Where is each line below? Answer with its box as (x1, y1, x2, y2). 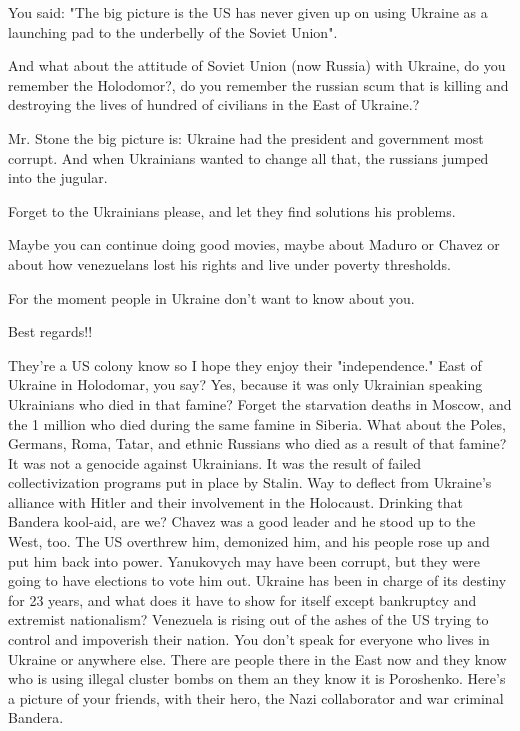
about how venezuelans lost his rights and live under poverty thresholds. (8, 253, 451, 274)
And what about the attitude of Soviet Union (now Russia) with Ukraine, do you (8, 55, 506, 76)
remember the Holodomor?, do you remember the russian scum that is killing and (8, 74, 509, 95)
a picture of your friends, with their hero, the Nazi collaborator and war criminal (8, 687, 504, 708)
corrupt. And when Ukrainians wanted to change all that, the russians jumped (8, 147, 489, 168)
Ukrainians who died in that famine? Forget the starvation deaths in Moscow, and (8, 393, 512, 414)
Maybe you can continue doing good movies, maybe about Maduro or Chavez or (8, 234, 500, 255)
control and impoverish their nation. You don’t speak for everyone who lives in (8, 629, 490, 650)
